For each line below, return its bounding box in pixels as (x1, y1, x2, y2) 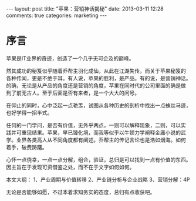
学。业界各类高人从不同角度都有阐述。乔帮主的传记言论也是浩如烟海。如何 (6, 136, 186, 143)
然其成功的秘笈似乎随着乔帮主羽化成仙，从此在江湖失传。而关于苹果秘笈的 (6, 67, 186, 74)
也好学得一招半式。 (6, 109, 53, 116)
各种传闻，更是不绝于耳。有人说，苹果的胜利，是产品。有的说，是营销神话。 (6, 75, 191, 82)
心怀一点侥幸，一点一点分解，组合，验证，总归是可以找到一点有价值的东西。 (6, 156, 191, 163)
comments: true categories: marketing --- (6, 12, 107, 19)
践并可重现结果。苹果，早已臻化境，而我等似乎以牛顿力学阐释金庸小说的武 (6, 129, 186, 136)
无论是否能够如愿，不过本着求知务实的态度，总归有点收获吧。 (6, 188, 156, 195)
